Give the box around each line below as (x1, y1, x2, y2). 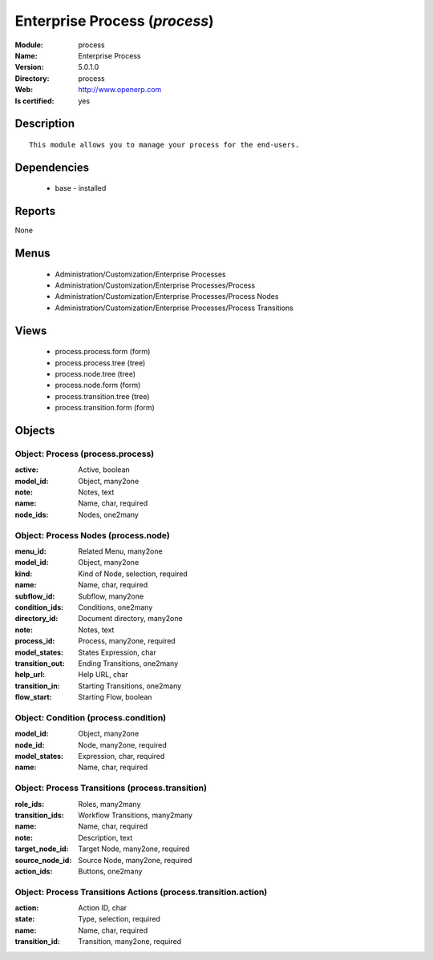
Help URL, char (78, 670, 128, 680)
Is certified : (14, 96, 55, 106)
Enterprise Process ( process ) (14, 12, 214, 30)
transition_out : (14, 658, 66, 668)
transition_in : (14, 681, 60, 691)
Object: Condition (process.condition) (14, 712, 167, 723)
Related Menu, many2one (78, 547, 164, 556)
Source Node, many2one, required (78, 855, 192, 865)
